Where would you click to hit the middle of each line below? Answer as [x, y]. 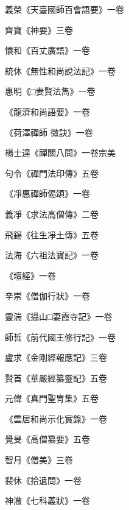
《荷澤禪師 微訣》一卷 [49, 132]
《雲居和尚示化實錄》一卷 [56, 418]
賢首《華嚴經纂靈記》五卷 [56, 377]
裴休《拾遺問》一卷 [43, 480]
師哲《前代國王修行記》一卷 [60, 337]
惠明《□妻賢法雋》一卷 [50, 91]
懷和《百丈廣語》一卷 [47, 50]
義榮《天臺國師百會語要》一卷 [64, 9]
